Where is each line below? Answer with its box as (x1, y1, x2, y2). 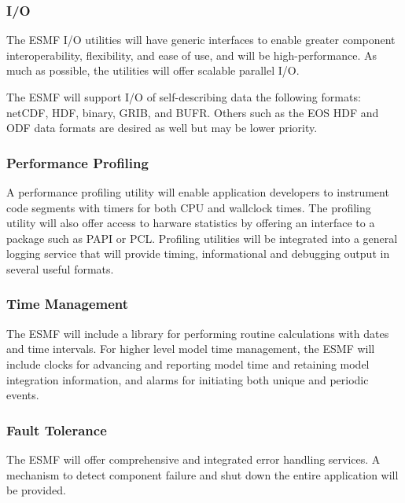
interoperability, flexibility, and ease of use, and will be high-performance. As (6, 46, 377, 63)
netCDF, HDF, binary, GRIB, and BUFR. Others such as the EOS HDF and (6, 104, 379, 120)
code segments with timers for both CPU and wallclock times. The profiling (6, 199, 371, 215)
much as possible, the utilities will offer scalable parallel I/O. (6, 62, 300, 79)
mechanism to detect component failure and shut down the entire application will (6, 466, 399, 483)
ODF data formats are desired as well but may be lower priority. (6, 119, 318, 136)
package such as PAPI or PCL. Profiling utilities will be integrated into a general (6, 229, 398, 246)
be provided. (6, 482, 66, 498)
